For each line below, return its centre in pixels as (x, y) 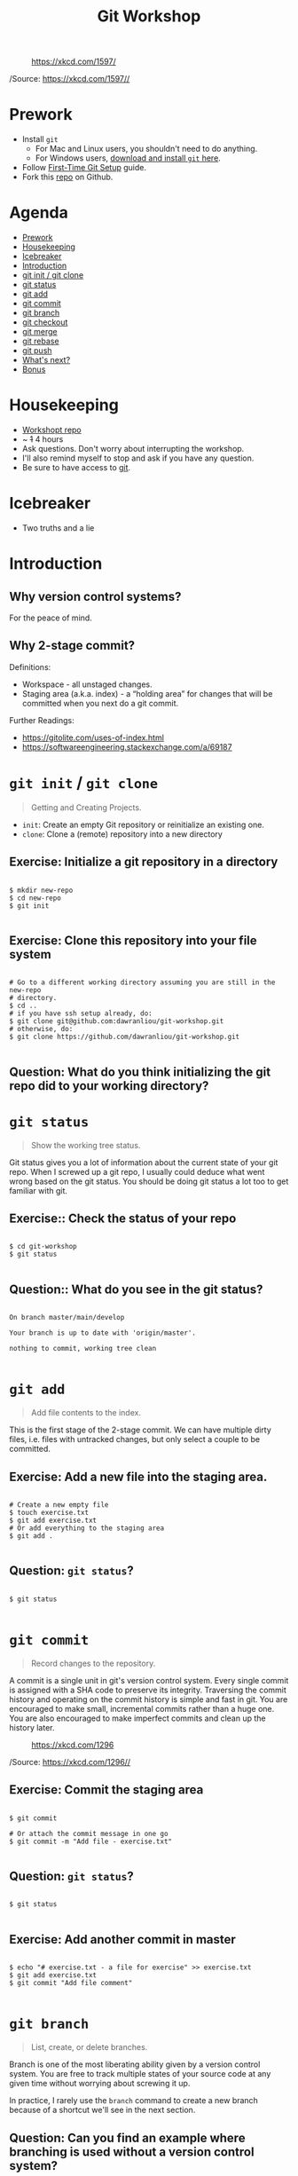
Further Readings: (42, 720)
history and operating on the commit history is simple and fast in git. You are (149, 1699)
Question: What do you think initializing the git (140, 1072)
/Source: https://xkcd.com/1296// (70, 1762)
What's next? (46, 360)
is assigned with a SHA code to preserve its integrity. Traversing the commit (148, 1690)
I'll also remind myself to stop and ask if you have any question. (138, 458)
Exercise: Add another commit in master (123, 1939)
